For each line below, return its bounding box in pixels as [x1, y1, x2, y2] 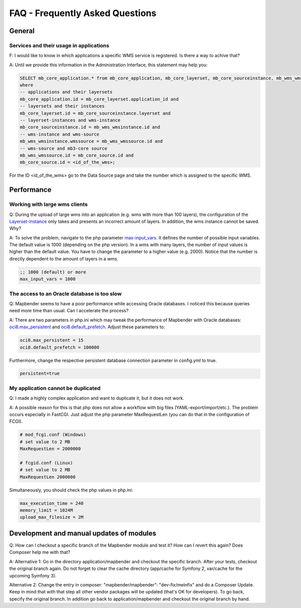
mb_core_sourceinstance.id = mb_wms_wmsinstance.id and [20, 125, 161, 130]
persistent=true [20, 371, 60, 377]
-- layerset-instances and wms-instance [20, 117, 120, 123]
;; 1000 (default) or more [20, 269, 86, 275]
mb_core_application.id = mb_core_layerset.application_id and [20, 96, 179, 102]
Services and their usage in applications [9, 42, 110, 49]
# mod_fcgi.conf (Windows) [20, 432, 86, 438]
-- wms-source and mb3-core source [20, 146, 107, 151]
